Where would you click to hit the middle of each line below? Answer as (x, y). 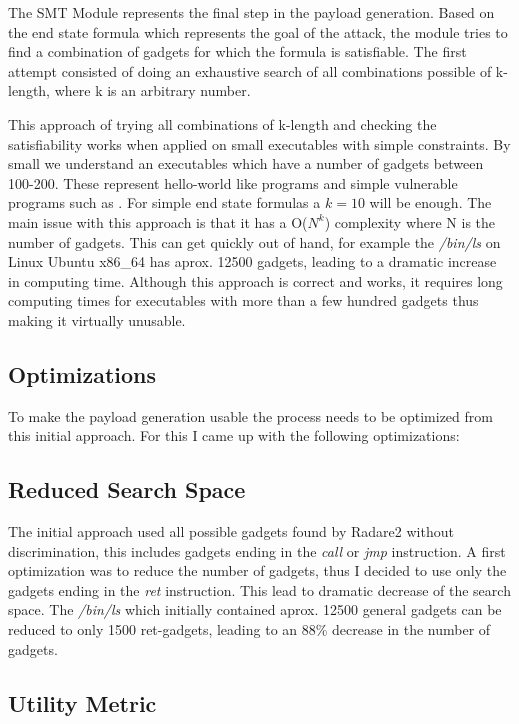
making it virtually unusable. (97, 319)
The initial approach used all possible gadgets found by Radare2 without (231, 531)
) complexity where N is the (410, 221)
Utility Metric (82, 702)
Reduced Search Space (127, 489)
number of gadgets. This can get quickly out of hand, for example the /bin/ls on (254, 241)
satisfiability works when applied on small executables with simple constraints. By (259, 143)
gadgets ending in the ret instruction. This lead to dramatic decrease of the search (259, 589)
